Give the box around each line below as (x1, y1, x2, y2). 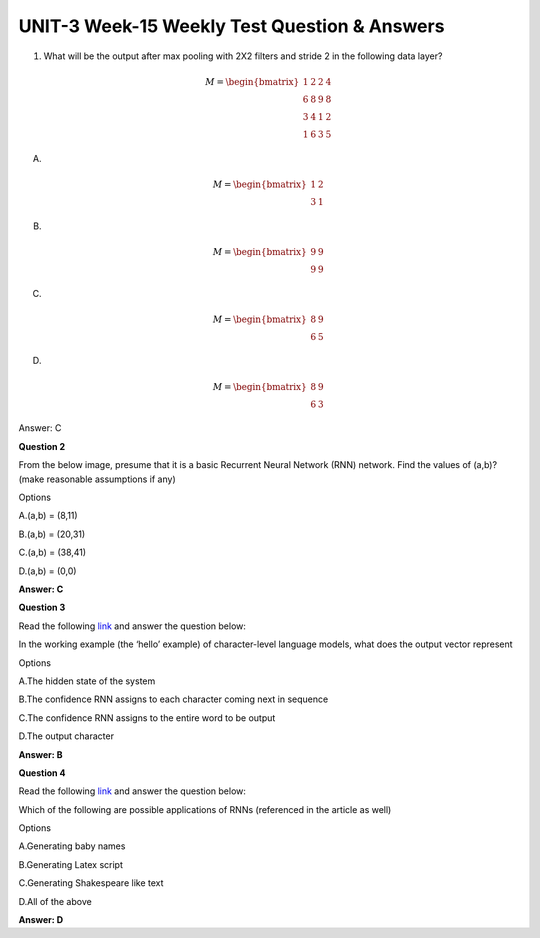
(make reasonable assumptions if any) (18, 473, 177, 485)
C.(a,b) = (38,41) (18, 546, 87, 559)
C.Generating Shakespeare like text (18, 877, 164, 889)
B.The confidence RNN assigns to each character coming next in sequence (18, 693, 329, 705)
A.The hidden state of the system (18, 675, 156, 687)
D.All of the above (18, 895, 92, 907)
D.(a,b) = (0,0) (18, 565, 77, 577)
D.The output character (18, 730, 115, 742)
